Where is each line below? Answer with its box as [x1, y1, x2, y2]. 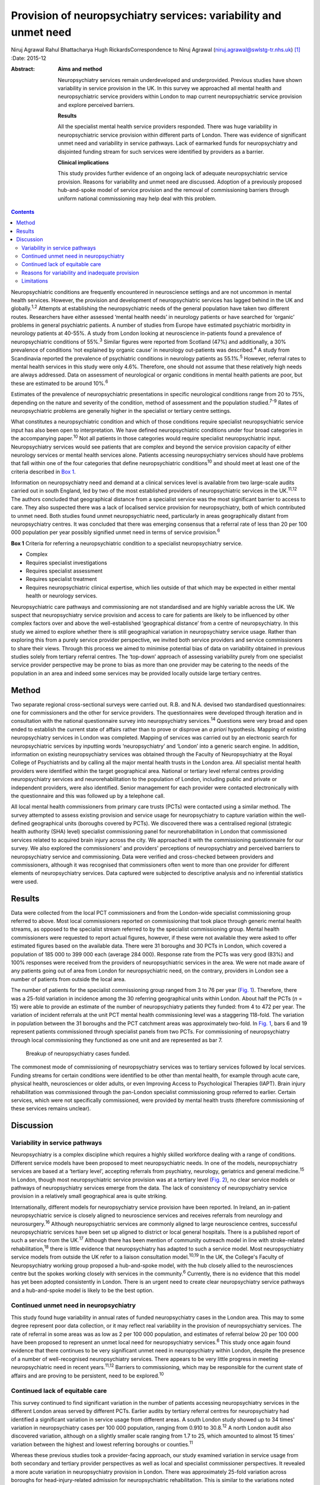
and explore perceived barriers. [57, 101, 135, 108]
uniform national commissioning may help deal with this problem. [57, 195, 216, 202]
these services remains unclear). [11, 1105, 91, 1112]
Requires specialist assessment [25, 567, 103, 574]
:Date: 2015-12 [11, 54, 47, 62]
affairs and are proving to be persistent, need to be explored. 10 [11, 1371, 164, 1379]
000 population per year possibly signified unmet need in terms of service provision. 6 [11, 527, 220, 536]
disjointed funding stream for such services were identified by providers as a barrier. [57, 148, 264, 155]
